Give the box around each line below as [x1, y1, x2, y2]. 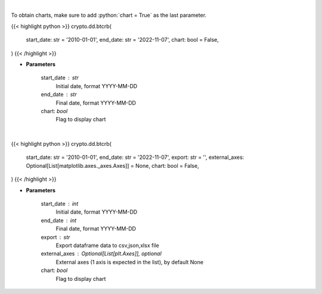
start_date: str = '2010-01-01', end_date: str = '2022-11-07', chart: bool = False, [26, 36, 219, 43]
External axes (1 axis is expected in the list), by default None [55, 258, 204, 265]
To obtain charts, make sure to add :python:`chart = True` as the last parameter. [11, 12, 207, 19]
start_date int [41, 200, 79, 208]
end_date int [41, 217, 77, 224]
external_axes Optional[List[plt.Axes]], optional [41, 250, 162, 257]
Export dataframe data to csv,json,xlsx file [55, 242, 159, 249]
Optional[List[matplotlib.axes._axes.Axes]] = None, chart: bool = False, [26, 162, 199, 169]
